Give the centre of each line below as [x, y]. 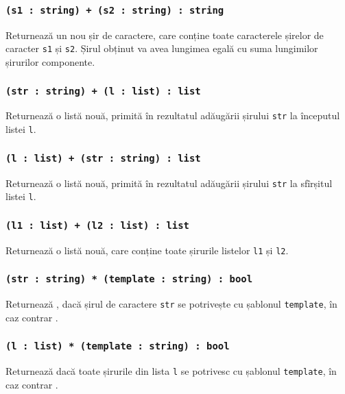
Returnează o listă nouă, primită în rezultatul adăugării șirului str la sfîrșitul [169, 183]
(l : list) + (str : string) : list [103, 158]
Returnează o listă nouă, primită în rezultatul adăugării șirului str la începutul [173, 115]
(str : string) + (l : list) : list [103, 91]
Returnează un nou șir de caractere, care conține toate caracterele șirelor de [165, 35]
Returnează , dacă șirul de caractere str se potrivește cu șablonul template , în [171, 304]
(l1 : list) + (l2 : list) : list [97, 225]
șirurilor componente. [50, 62]
